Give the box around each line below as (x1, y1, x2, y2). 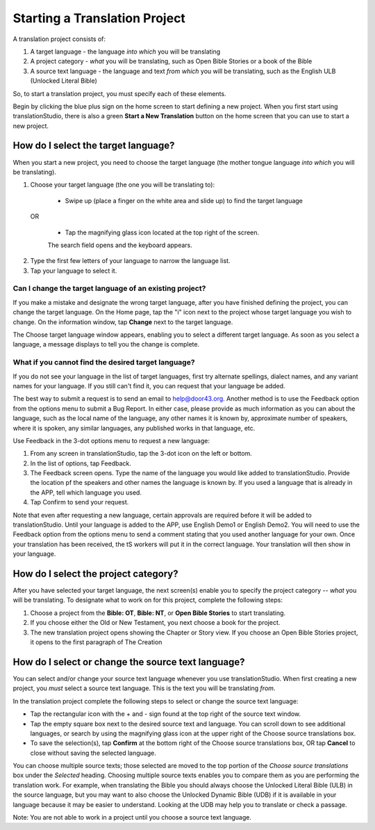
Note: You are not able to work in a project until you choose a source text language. (12, 813, 251, 822)
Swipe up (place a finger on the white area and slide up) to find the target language (65, 196, 303, 205)
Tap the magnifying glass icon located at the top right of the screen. (65, 228, 260, 237)
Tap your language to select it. (30, 266, 117, 275)
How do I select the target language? (12, 140, 175, 152)
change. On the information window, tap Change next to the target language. (12, 317, 233, 326)
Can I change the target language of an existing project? (12, 284, 206, 294)
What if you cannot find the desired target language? (12, 358, 195, 367)
